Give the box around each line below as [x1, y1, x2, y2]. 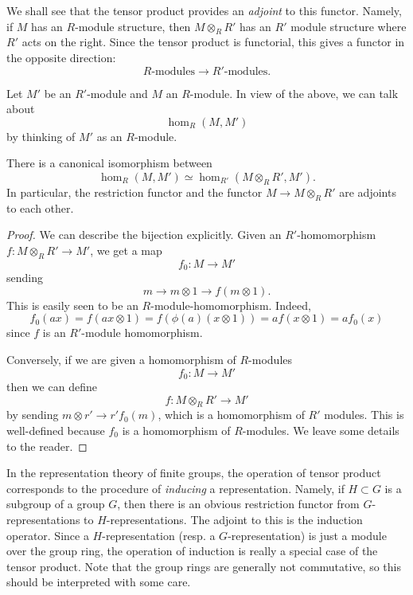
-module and [87, 84, 148, 101]
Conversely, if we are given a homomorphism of [6, 350, 236, 367]
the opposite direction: [6, 49, 116, 65]
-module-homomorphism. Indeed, [150, 296, 311, 313]
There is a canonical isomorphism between [6, 155, 212, 171]
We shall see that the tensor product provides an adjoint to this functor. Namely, [6, 2, 402, 18]
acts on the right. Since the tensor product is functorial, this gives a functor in [21, 33, 405, 50]
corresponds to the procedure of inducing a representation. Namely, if [6, 480, 345, 496]
